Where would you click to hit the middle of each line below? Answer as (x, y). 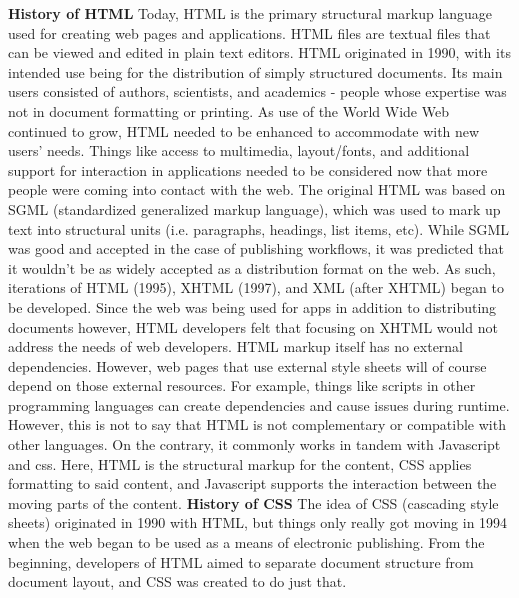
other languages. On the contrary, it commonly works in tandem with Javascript (254, 444)
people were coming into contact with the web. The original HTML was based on (257, 189)
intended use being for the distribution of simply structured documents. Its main (255, 71)
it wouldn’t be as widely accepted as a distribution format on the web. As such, (252, 267)
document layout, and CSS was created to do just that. (177, 581)
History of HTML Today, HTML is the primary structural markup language (250, 13)
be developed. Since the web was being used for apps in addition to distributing (252, 306)
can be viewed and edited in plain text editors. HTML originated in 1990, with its (259, 52)
